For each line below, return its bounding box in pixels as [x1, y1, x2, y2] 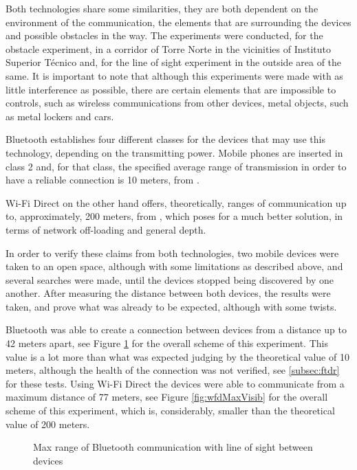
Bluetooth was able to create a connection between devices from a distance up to [6, 322, 347, 337]
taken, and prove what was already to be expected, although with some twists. [6, 299, 337, 313]
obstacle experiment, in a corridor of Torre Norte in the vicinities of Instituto [6, 41, 332, 56]
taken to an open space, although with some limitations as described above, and [6, 259, 343, 273]
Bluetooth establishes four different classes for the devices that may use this [6, 132, 325, 146]
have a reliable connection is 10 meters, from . [6, 172, 199, 187]
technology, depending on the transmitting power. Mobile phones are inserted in [6, 145, 343, 159]
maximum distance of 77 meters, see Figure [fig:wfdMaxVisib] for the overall [6, 390, 328, 404]
